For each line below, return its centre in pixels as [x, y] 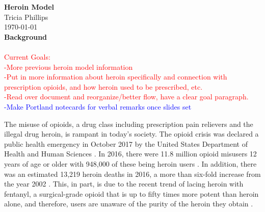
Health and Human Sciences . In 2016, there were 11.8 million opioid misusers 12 [130, 154]
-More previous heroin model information [69, 67]
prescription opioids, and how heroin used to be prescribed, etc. [103, 86]
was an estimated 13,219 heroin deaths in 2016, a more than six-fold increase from [132, 174]
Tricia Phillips [26, 17]
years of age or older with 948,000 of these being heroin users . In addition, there [130, 163]
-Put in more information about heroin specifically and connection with [116, 77]
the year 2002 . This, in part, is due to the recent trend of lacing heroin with [124, 184]
